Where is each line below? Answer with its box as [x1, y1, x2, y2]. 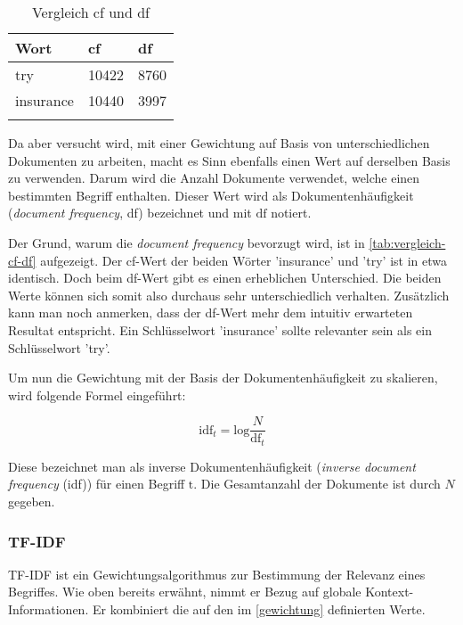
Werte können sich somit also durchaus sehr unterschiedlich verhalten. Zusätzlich [8, 285, 450, 304]
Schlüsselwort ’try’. [8, 338, 110, 357]
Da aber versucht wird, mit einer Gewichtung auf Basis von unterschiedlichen [8, 134, 430, 152]
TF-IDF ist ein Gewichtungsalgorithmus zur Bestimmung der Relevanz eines [8, 564, 426, 583]
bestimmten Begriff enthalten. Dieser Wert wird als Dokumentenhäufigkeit [8, 185, 414, 204]
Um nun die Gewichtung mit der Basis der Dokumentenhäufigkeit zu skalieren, [8, 368, 438, 387]
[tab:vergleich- [369, 233, 446, 251]
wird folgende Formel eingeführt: [8, 385, 186, 404]
